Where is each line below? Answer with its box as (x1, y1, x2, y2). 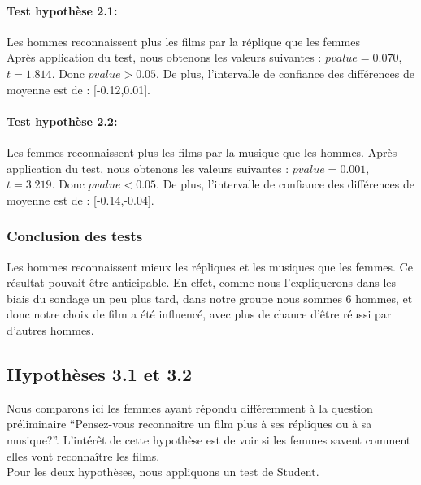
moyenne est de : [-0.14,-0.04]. (7, 191, 154, 208)
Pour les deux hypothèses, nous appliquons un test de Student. (7, 463, 319, 480)
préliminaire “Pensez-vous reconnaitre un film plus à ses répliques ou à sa (7, 415, 372, 432)
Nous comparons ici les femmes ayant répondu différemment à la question (7, 399, 373, 416)
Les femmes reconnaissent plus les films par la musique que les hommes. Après (7, 143, 397, 160)
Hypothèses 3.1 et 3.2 (7, 361, 193, 386)
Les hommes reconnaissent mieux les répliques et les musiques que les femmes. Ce (7, 258, 413, 275)
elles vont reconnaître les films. (7, 447, 160, 464)
